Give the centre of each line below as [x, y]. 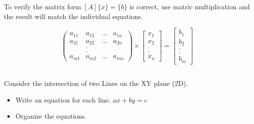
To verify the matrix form [43, 6]
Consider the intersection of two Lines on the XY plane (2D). [96, 83]
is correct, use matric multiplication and [190, 6]
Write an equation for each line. [63, 99]
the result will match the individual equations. [73, 16]
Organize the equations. [51, 116]
